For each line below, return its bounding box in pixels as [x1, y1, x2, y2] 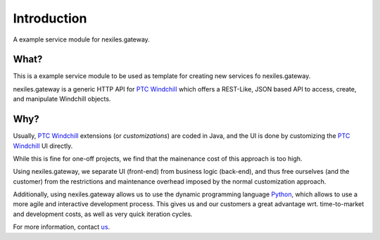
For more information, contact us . [13, 222, 110, 232]
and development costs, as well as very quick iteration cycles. [13, 210, 193, 218]
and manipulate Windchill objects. [13, 95, 111, 103]
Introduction [13, 11, 87, 26]
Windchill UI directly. [13, 141, 73, 150]
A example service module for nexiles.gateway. [13, 35, 151, 44]
